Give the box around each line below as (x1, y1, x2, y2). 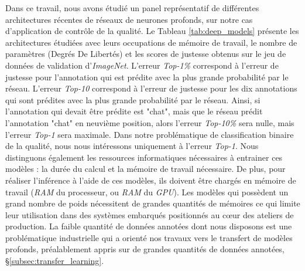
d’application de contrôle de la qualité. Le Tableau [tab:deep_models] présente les (5, 25, 299, 37)
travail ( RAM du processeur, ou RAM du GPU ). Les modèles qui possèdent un (5, 185, 289, 198)
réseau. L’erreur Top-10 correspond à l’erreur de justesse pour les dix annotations (5, 82, 297, 94)
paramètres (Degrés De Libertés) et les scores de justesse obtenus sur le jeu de (5, 48, 286, 60)
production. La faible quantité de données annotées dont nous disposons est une (5, 220, 292, 232)
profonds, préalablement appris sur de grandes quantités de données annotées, (5, 243, 285, 255)
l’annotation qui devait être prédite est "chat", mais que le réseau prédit (5, 105, 263, 117)
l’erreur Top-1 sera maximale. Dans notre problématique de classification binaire (5, 128, 294, 140)
